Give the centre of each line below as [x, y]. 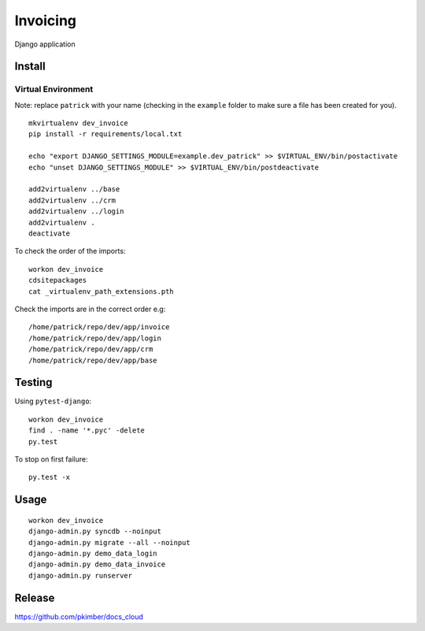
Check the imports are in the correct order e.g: [90, 309]
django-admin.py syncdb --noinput [95, 531]
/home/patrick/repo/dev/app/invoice [99, 327]
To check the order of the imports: [70, 251]
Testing [33, 382]
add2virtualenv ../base [74, 189]
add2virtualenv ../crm [72, 200]
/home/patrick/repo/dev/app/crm [91, 349]
